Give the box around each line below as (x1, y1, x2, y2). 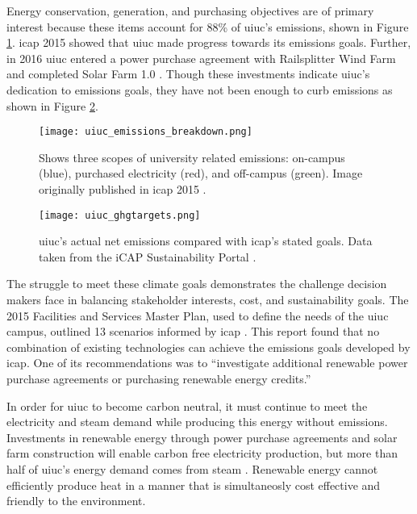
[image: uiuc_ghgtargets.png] (39, 209, 201, 221)
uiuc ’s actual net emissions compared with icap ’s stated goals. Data (39, 232, 373, 249)
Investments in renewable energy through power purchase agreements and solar (6, 428, 398, 445)
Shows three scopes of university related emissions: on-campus (39, 148, 345, 165)
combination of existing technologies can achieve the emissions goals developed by (6, 338, 411, 355)
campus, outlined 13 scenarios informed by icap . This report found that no (6, 323, 380, 340)
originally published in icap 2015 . (39, 181, 206, 197)
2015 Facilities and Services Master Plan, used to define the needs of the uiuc (6, 307, 389, 324)
